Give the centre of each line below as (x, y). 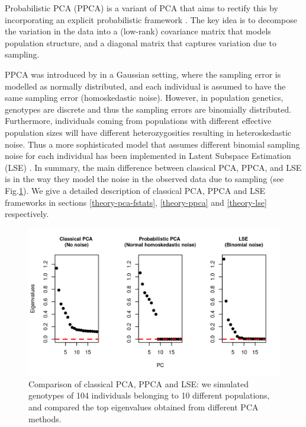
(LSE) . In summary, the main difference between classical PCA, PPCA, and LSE (153, 167)
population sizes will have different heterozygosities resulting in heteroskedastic (148, 132)
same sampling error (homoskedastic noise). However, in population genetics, (144, 98)
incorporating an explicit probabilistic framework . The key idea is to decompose (151, 19)
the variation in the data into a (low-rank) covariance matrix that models (138, 31)
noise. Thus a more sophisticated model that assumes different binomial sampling (152, 144)
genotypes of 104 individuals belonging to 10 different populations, (149, 395)
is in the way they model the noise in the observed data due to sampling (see (144, 179)
